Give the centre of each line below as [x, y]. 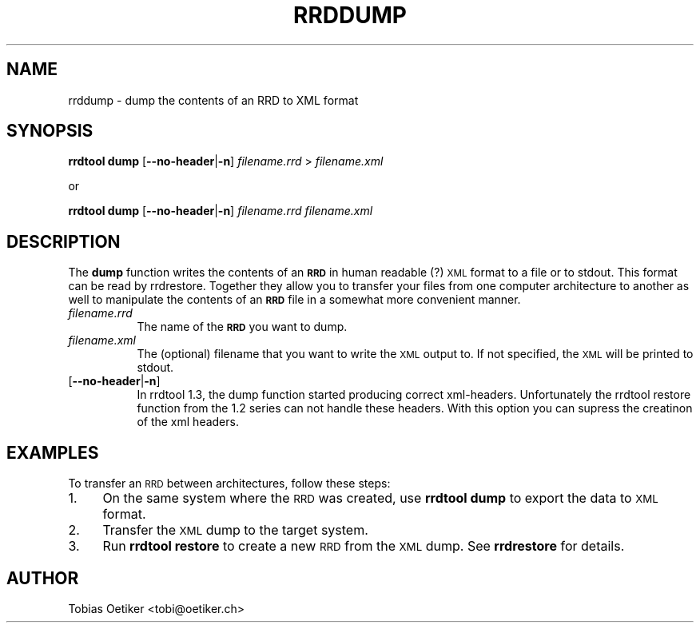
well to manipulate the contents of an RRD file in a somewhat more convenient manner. [294, 300]
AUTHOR [43, 578]
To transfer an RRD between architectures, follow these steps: [229, 484]
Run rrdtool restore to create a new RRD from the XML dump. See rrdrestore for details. [364, 546]
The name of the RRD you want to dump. [242, 327]
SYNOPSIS [50, 131]
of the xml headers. [188, 422]
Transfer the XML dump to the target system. [235, 530]
